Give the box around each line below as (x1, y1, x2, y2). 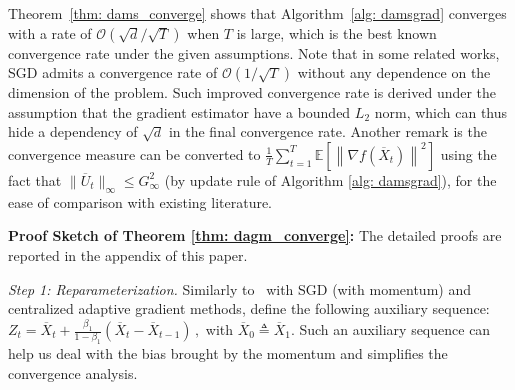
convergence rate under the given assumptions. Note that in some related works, (8, 42, 500, 63)
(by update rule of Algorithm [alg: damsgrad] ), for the (164, 169, 497, 190)
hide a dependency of (8, 121, 138, 142)
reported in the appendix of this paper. (8, 244, 248, 265)
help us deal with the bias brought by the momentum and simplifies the (8, 343, 448, 364)
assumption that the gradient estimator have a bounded (8, 101, 351, 122)
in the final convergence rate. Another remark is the (168, 121, 487, 142)
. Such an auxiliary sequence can (290, 319, 491, 339)
